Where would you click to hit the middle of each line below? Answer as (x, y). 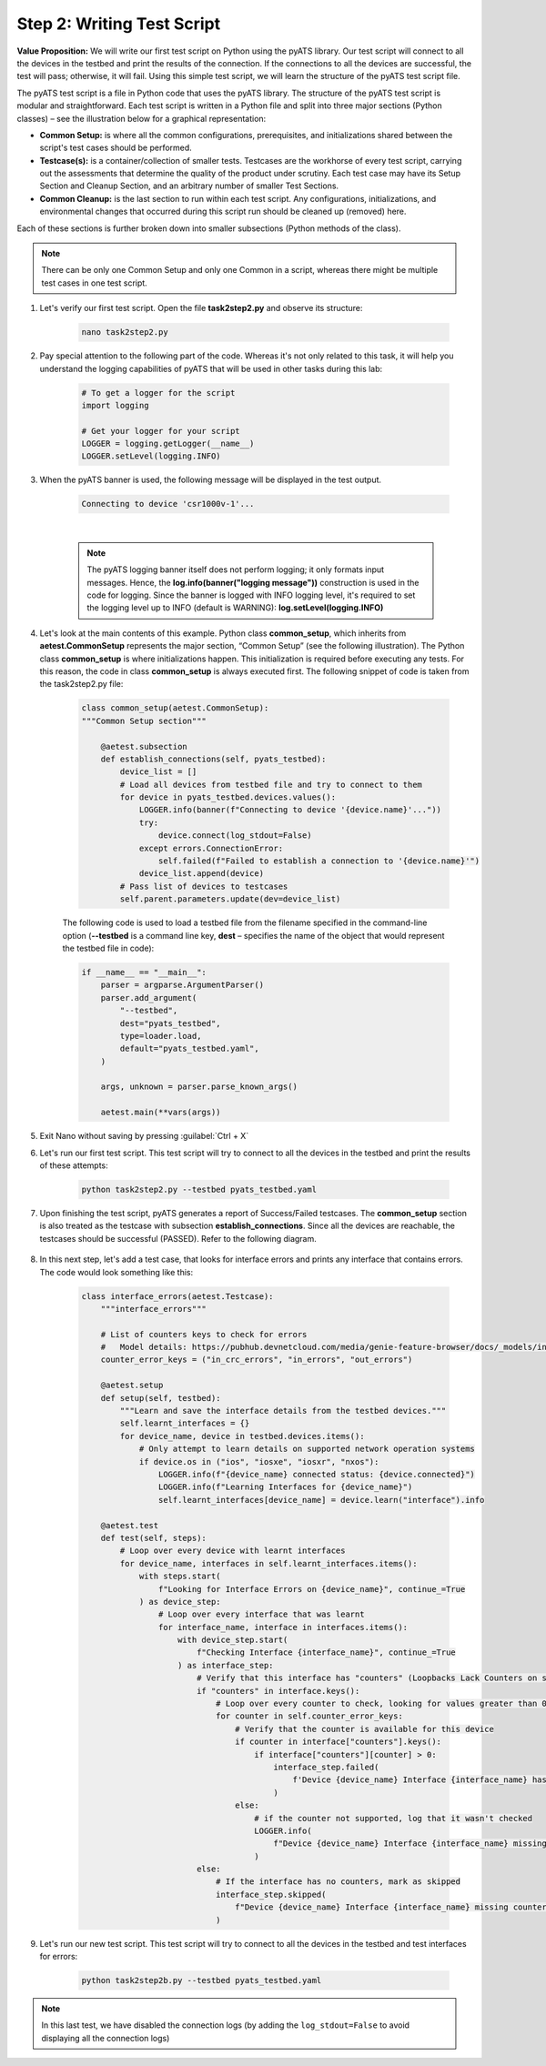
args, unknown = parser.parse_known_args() (199, 1087)
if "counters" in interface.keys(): (278, 1691)
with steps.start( (180, 1577)
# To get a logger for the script (158, 393)
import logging (115, 405)
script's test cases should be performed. (116, 148)
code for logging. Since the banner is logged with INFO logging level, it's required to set (251, 595)
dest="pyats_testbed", (171, 1023)
